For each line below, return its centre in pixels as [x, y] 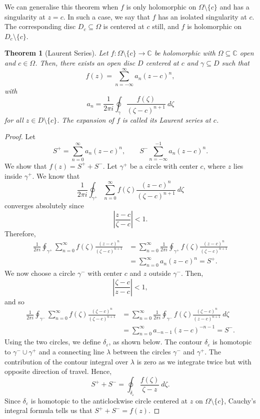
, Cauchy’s [240, 400]
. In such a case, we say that [106, 16]
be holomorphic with [185, 53]
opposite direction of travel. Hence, [58, 371]
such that [235, 62]
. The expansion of [85, 119]
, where [214, 165]
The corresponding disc [40, 26]
